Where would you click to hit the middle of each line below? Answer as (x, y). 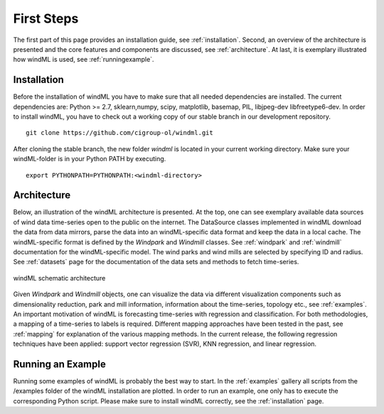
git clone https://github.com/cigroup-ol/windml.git (119, 133)
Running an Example (59, 364)
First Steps (46, 18)
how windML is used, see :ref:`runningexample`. (84, 60)
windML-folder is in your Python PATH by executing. (90, 159)
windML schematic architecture (59, 278)
